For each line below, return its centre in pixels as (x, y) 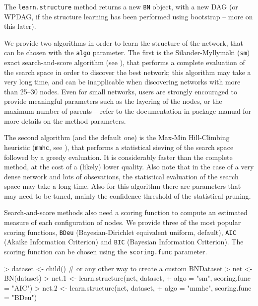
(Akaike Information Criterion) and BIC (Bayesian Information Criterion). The (124, 242)
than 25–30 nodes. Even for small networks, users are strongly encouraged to (121, 91)
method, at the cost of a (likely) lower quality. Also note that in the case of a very (129, 167)
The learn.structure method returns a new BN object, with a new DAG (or (121, 6)
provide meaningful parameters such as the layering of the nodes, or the (113, 101)
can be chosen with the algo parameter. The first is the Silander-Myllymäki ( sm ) (127, 52)
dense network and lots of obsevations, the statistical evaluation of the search (121, 176)
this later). (20, 26)
